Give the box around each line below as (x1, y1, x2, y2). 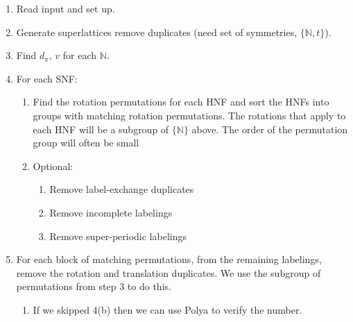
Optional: (33, 158, 74, 173)
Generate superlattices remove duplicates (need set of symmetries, (16, 24, 298, 39)
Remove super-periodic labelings (49, 228, 187, 243)
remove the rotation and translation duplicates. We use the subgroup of (16, 265, 321, 280)
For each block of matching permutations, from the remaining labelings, (16, 252, 322, 266)
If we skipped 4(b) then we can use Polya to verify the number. (33, 302, 302, 316)
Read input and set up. (16, 1, 115, 15)
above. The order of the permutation (191, 121, 348, 136)
